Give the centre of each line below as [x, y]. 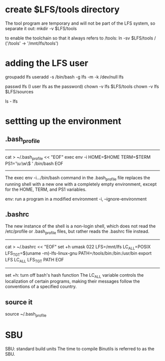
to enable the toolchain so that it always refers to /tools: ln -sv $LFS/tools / [81, 38]
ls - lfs [12, 101]
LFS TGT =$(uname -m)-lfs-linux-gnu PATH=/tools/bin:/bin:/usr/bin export [78, 254]
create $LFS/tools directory [62, 10]
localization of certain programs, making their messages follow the [72, 281]
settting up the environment [63, 121]
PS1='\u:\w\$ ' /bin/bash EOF [34, 163]
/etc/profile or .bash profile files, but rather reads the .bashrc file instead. [77, 232]
